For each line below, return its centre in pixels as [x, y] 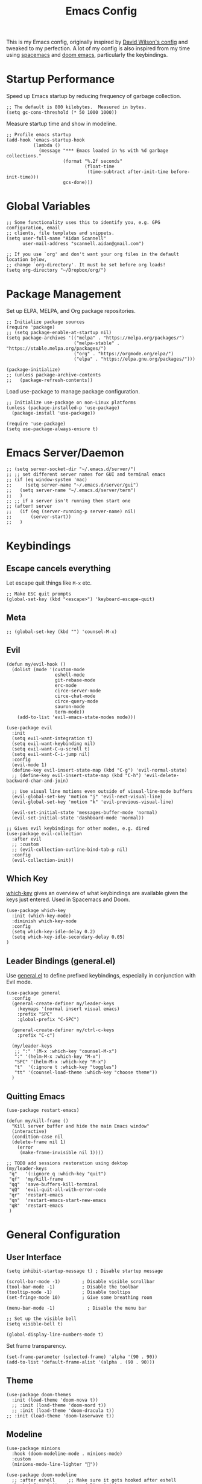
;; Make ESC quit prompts [39, 594]
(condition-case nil [37, 1137]
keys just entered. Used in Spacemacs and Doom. [68, 899]
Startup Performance [61, 79]
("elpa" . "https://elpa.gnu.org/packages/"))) [134, 359]
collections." [24, 156]
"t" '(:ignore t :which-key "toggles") [66, 1067]
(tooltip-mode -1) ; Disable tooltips [68, 1292]
